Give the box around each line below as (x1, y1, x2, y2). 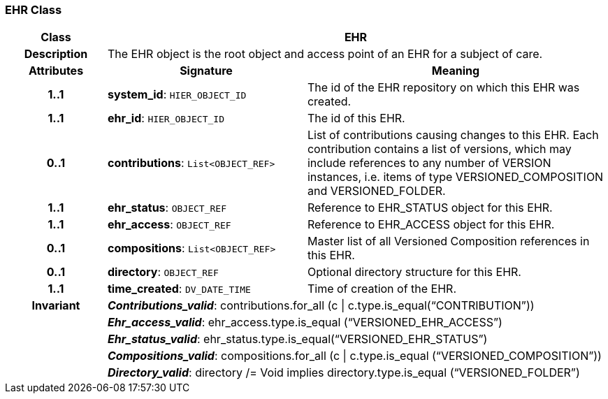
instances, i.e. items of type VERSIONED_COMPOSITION (307, 170, 604, 184)
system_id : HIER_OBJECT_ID (107, 87, 247, 102)
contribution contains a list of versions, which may (307, 142, 572, 157)
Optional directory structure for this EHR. (307, 265, 521, 280)
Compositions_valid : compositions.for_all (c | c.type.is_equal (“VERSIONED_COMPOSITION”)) (107, 349, 602, 363)
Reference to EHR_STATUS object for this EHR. (307, 201, 553, 215)
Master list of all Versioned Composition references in (307, 234, 590, 249)
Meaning (431, 64, 480, 78)
